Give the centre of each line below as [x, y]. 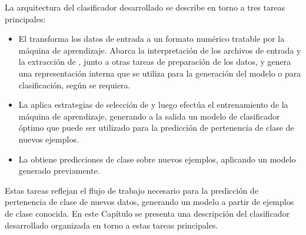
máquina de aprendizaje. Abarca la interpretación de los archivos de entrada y [160, 50]
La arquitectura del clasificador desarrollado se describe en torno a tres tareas [145, 7]
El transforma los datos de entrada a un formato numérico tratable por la [152, 39]
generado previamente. [59, 171]
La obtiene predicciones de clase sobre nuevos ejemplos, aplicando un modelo [157, 159]
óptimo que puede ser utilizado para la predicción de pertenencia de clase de [156, 128]
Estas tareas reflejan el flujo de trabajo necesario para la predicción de [132, 190]
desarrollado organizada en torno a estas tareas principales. [112, 225]
